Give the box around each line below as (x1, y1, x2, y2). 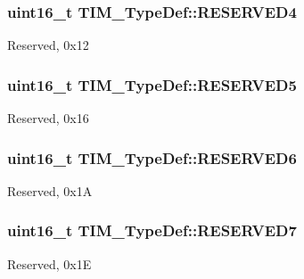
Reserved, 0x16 (7, 109, 89, 127)
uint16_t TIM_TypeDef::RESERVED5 (7, 73, 297, 95)
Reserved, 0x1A (7, 181, 93, 200)
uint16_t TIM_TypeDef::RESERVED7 (7, 219, 297, 242)
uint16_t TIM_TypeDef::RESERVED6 (7, 146, 297, 168)
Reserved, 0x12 (7, 36, 89, 54)
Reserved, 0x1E (7, 254, 92, 273)
